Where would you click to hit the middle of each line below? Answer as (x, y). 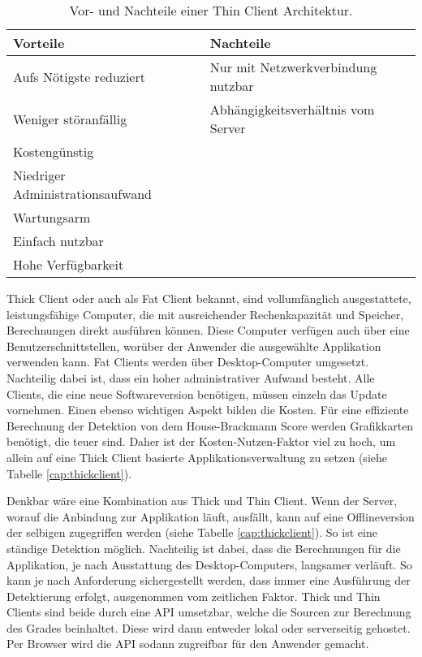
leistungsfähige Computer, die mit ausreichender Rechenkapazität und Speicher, (205, 314)
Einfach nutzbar (58, 241)
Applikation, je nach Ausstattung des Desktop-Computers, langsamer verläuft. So (209, 564)
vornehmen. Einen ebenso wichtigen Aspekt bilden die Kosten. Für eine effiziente (208, 410)
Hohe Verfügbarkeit (69, 264)
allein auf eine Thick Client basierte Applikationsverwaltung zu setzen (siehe (197, 457)
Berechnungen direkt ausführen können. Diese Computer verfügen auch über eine (208, 330)
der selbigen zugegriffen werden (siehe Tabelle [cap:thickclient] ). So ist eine (192, 532)
